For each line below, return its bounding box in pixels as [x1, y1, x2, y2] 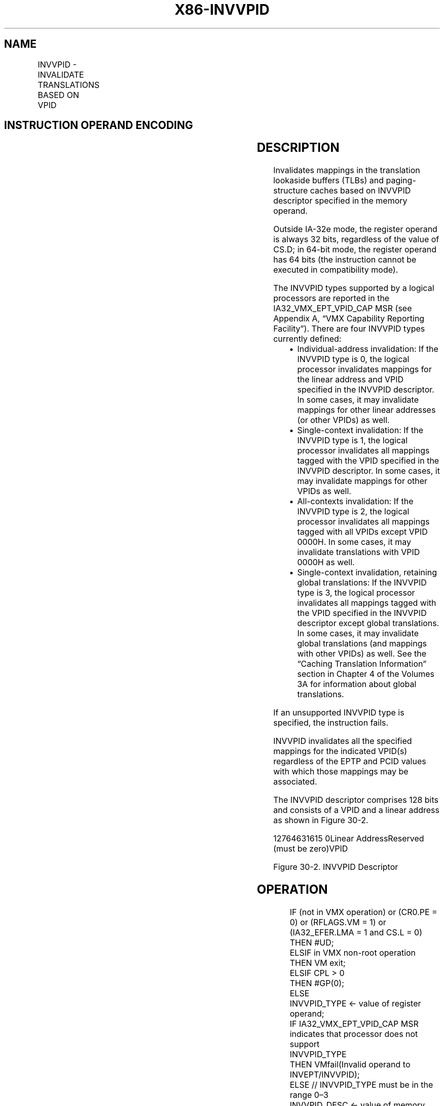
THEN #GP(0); [289, 978, 345, 989]
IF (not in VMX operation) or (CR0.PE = [289, 907, 437, 918]
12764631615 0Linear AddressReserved [273, 833, 424, 844]
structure [273, 185, 308, 196]
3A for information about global [297, 679, 417, 690]
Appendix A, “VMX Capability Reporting [273, 313, 425, 324]
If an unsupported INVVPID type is [273, 707, 404, 718]
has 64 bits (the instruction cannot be [273, 254, 417, 265]
